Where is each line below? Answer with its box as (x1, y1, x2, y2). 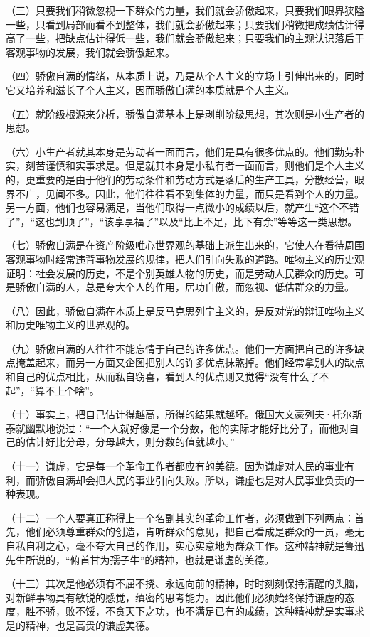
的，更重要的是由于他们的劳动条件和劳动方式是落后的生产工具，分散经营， (6, 171, 354, 186)
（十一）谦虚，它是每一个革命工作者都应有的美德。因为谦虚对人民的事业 (6, 459, 344, 473)
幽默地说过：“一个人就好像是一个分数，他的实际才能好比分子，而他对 (25, 420, 349, 435)
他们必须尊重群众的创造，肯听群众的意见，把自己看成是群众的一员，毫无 (25, 524, 364, 539)
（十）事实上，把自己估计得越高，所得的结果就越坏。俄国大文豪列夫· (6, 407, 332, 422)
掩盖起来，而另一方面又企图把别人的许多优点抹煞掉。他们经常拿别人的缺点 (15, 355, 364, 370)
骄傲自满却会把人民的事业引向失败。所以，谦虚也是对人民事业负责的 (35, 472, 354, 487)
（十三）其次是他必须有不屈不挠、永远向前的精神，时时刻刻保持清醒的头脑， (6, 576, 364, 591)
